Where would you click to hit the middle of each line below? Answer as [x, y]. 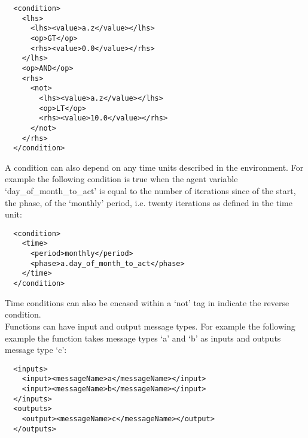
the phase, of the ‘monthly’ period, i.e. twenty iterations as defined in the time [149, 202]
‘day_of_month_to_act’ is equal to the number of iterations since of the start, [150, 191]
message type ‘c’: [36, 350]
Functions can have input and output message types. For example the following [150, 326]
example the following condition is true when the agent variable [121, 179]
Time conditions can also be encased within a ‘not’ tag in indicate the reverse [147, 302]
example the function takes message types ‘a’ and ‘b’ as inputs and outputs [143, 338]
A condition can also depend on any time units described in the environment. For [154, 167]
